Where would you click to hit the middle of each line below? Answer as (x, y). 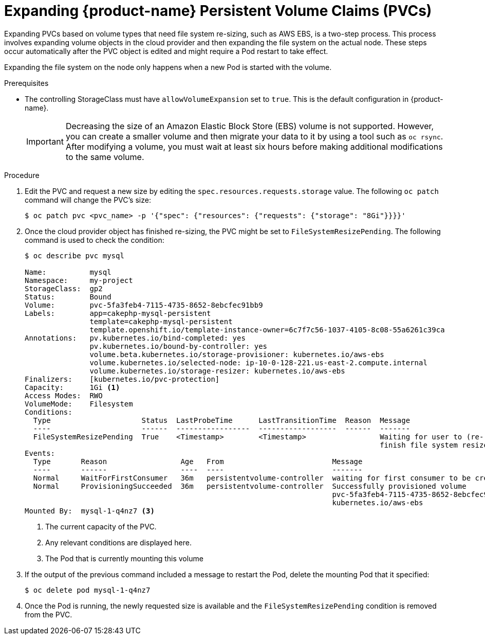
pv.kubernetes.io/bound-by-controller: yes (179, 346)
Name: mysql (68, 272)
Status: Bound (68, 297)
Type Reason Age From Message (198, 461)
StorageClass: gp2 (64, 288)
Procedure (22, 175)
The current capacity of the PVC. (101, 526)
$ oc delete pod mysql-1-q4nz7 (88, 590)
